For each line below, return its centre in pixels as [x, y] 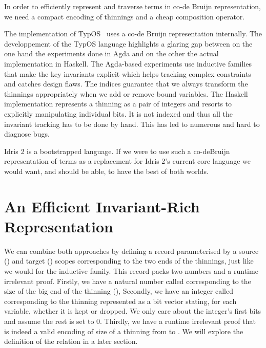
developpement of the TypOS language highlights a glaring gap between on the [128, 43]
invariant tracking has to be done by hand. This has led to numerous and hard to [132, 124]
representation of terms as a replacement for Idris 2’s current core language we [127, 161]
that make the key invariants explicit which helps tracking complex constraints [128, 73]
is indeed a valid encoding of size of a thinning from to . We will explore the [124, 331]
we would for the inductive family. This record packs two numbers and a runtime [131, 271]
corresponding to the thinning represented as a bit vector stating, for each [120, 301]
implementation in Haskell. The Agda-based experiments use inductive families [128, 63]
